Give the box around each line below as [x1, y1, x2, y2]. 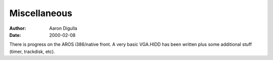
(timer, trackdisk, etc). [9, 48, 55, 54]
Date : [9, 32, 21, 38]
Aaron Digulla [49, 25, 78, 31]
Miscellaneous [9, 8, 73, 19]
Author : [9, 25, 26, 31]
